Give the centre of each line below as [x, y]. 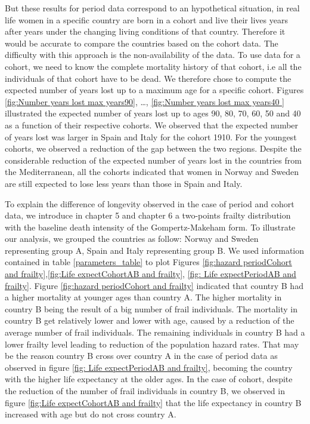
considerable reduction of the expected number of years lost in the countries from [153, 160]
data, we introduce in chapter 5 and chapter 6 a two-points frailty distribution [148, 215]
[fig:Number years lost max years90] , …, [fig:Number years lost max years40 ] [145, 101]
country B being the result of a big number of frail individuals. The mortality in [151, 308]
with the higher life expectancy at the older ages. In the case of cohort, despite [149, 379]
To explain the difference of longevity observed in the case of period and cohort [150, 203]
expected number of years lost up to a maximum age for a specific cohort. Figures [154, 90]
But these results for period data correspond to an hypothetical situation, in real [152, 8]
